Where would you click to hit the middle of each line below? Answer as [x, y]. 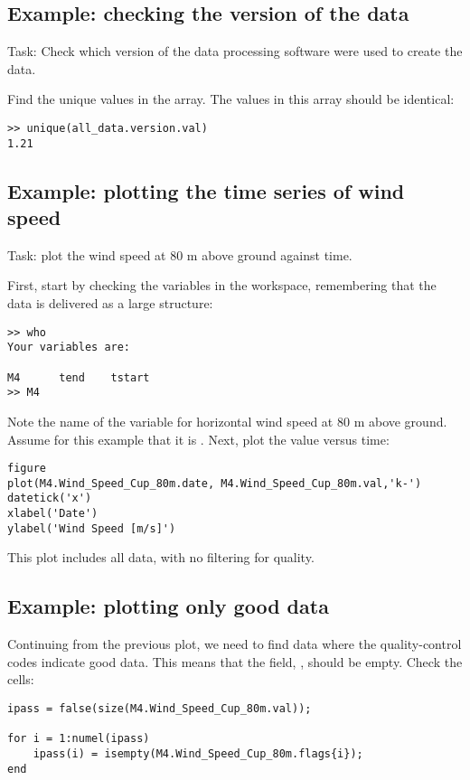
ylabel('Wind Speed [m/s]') [92, 528]
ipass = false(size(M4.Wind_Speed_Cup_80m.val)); [160, 709]
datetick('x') [50, 498]
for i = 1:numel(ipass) [79, 739]
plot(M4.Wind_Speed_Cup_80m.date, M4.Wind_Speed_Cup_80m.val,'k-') [215, 483]
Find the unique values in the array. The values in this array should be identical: [231, 99]
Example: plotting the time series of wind [206, 190]
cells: [21, 679]
